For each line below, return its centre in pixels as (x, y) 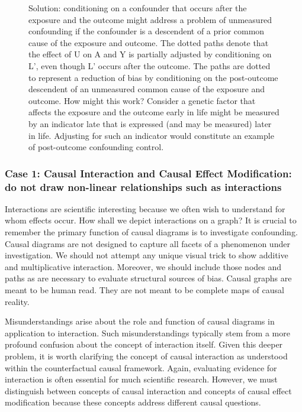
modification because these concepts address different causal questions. (133, 402)
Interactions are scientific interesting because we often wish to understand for (145, 208)
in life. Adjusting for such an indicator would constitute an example (151, 135)
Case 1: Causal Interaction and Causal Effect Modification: (148, 173)
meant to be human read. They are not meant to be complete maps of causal (144, 290)
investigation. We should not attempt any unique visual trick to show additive (147, 255)
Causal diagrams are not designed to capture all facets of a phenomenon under (147, 243)
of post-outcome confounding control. (96, 147)
